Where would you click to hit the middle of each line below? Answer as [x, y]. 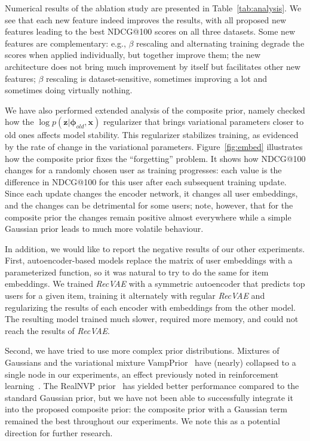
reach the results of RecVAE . [57, 330]
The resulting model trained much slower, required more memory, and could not [152, 319]
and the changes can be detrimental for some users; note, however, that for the [149, 205]
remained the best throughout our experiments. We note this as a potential [142, 421]
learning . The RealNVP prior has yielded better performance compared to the [152, 386]
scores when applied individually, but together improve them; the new [133, 55]
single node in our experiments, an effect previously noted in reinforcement [142, 374]
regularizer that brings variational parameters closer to [203, 122]
